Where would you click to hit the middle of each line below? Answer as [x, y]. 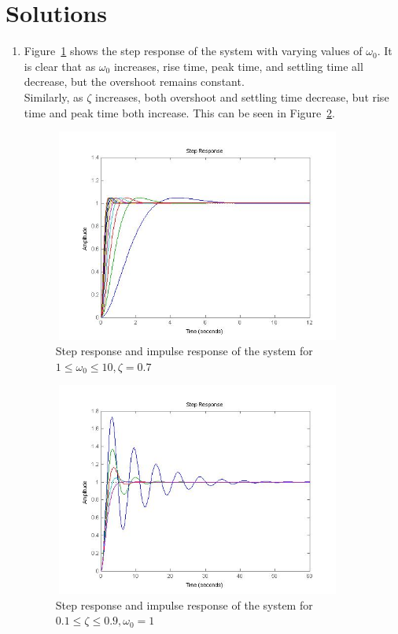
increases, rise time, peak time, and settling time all [238, 66]
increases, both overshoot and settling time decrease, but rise [242, 96]
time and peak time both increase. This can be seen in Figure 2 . [180, 112]
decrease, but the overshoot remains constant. [134, 82]
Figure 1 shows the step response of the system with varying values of [193, 51]
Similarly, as [53, 96]
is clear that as [60, 66]
